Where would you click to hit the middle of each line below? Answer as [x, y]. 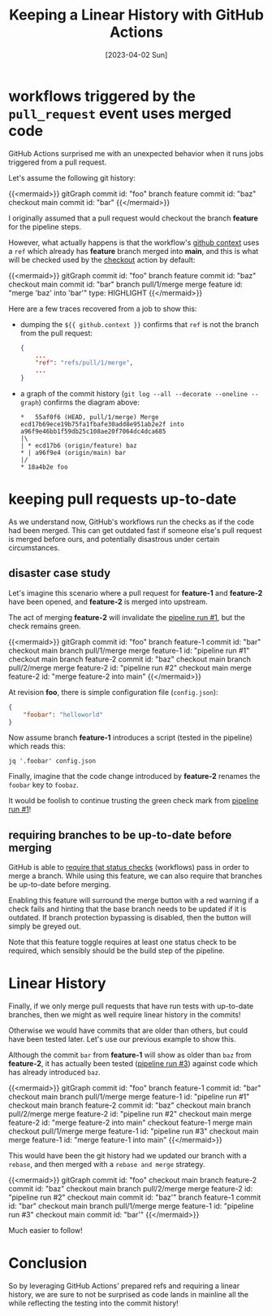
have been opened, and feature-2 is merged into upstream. [108, 601]
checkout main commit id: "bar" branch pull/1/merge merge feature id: [126, 284]
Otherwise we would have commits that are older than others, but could [128, 1030]
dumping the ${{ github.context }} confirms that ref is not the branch [140, 324]
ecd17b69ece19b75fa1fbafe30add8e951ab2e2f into [102, 425]
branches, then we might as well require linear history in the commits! [125, 1015]
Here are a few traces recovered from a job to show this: [103, 308]
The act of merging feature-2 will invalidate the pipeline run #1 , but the [127, 617]
